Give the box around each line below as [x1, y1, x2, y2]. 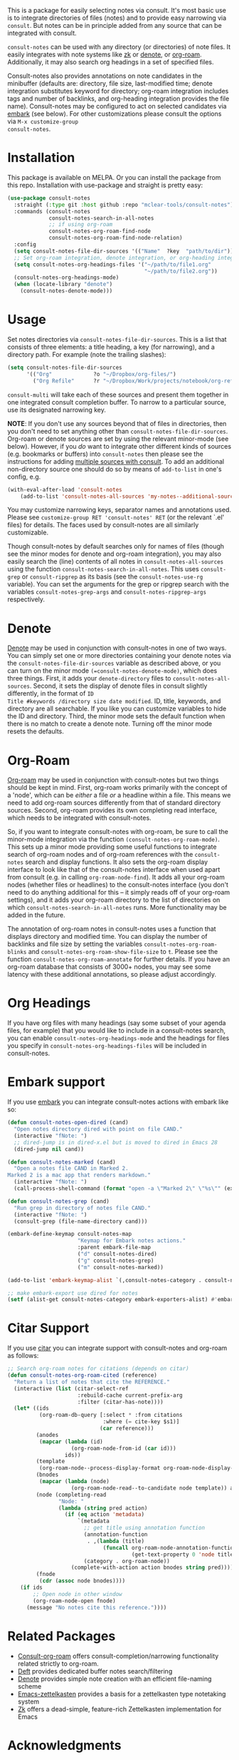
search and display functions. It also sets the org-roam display [24, 858, 208, 866]
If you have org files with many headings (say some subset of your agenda [7, 1019, 226, 1027]
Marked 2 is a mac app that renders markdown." [7, 1171, 152, 1179]
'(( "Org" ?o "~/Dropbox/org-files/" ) [26, 370, 176, 377]
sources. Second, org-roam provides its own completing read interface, [7, 806, 218, 815]
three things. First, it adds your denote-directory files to [7, 674, 171, 683]
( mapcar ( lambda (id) [38, 1438, 103, 1445]
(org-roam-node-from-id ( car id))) [70, 1445, 176, 1452]
